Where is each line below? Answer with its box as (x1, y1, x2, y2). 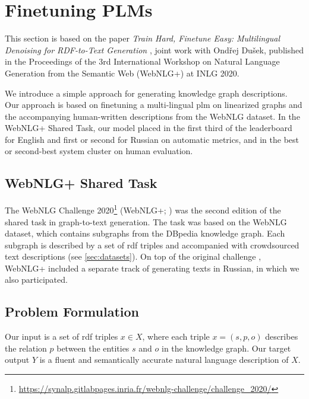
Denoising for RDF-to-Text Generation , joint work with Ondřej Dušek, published (5, 43, 304, 56)
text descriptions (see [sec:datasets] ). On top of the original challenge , (5, 250, 261, 263)
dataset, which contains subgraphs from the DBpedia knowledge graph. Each (5, 227, 285, 240)
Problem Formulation (5, 302, 139, 321)
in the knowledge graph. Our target (161, 341, 291, 354)
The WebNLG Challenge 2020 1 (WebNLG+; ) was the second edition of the (5, 202, 281, 216)
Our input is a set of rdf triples (5, 330, 118, 343)
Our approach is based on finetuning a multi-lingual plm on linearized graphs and (5, 98, 302, 111)
